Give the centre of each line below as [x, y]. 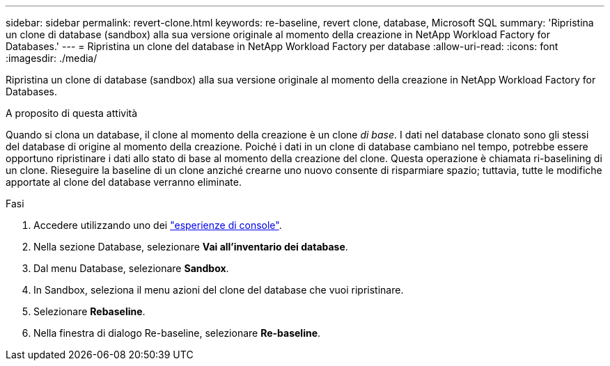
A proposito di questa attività [72, 113]
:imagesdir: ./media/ [52, 58]
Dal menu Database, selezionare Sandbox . [131, 268]
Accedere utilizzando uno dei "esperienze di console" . [158, 225]
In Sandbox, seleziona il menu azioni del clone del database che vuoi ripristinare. [219, 290]
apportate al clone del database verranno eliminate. [124, 182]
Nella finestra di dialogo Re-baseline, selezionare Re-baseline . [177, 333]
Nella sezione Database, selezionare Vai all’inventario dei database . [191, 247]
